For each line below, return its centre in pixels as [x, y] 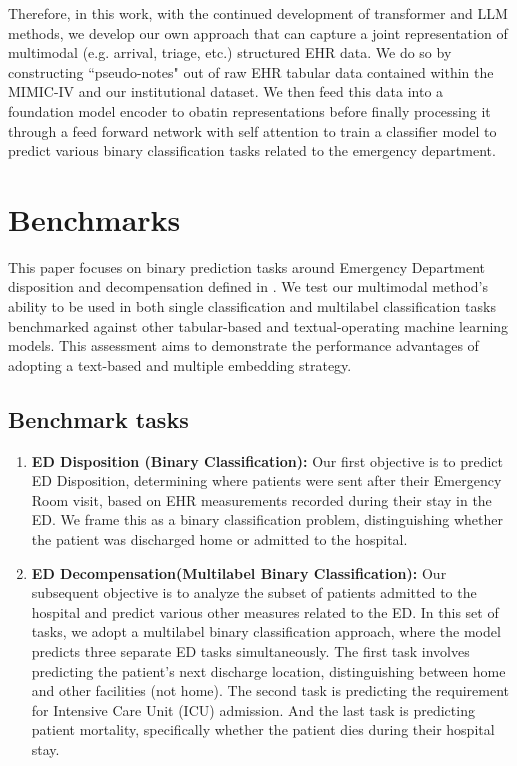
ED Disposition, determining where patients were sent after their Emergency [266, 480]
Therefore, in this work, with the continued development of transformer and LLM [258, 13]
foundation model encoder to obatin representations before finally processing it [249, 110]
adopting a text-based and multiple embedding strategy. [180, 364]
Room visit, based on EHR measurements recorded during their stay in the [261, 499]
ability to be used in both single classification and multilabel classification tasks [252, 306]
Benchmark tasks [98, 418]
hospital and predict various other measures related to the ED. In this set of [265, 611]
